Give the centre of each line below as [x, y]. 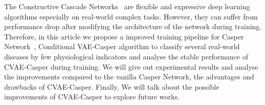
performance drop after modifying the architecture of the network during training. [133, 26]
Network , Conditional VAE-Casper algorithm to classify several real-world [122, 46]
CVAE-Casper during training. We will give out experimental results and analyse [131, 66]
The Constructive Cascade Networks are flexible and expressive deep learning [127, 6]
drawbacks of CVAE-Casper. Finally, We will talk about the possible [112, 86]
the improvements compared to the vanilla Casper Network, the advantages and [129, 77]
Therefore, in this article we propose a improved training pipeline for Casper [124, 36]
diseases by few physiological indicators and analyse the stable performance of [126, 56]
